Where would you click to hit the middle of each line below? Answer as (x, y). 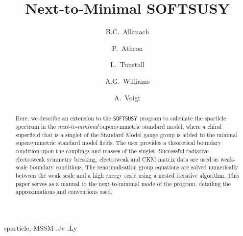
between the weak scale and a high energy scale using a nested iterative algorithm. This (127, 175)
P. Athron (127, 48)
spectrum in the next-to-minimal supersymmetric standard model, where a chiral (119, 127)
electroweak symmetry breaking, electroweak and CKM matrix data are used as (117, 159)
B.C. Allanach (127, 32)
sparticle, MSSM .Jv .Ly (41, 227)
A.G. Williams (127, 81)
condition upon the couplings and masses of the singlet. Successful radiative (112, 151)
